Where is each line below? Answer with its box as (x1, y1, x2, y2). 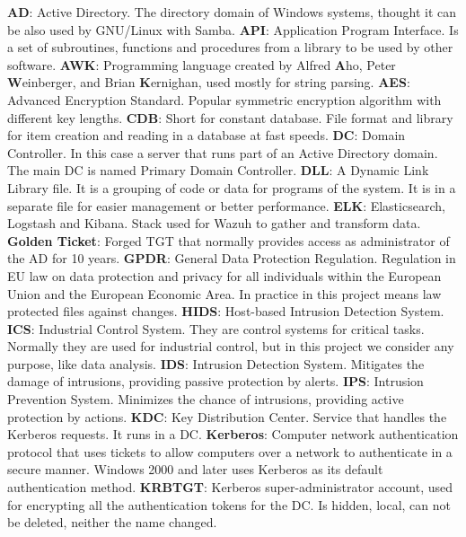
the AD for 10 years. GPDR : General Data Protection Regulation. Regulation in (7, 249, 456, 268)
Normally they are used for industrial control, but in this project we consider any (7, 337, 454, 356)
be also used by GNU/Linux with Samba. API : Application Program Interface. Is (7, 20, 459, 39)
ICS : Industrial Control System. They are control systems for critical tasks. (7, 319, 425, 338)
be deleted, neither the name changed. (7, 513, 217, 532)
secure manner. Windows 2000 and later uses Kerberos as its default (7, 460, 383, 479)
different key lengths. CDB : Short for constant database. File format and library (7, 108, 453, 127)
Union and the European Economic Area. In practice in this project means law (7, 284, 442, 303)
